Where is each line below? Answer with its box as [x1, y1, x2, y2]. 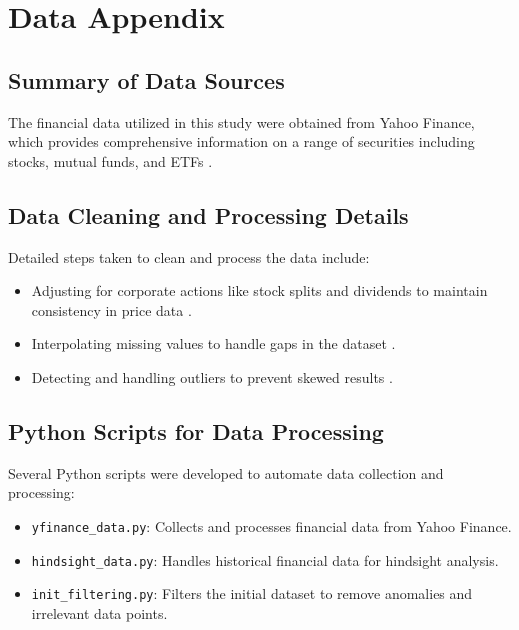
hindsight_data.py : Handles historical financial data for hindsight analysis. [31, 549, 499, 570]
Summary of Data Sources [8, 64, 285, 95]
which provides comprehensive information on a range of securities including [8, 131, 475, 152]
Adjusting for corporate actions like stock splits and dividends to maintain [31, 280, 488, 301]
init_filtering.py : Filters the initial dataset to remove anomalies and [31, 583, 473, 604]
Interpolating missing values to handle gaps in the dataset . [31, 333, 396, 354]
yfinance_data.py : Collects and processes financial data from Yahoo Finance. [31, 515, 512, 536]
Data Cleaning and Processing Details [8, 199, 409, 230]
